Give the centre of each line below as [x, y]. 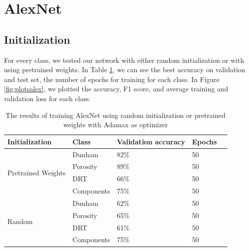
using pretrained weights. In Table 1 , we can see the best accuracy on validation [125, 70]
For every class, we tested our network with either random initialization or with [124, 60]
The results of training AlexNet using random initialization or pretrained [116, 115]
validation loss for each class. [47, 98]
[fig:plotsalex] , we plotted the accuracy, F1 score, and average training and [116, 89]
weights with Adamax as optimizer [115, 125]
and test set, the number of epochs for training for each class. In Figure [112, 79]
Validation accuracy [151, 141]
